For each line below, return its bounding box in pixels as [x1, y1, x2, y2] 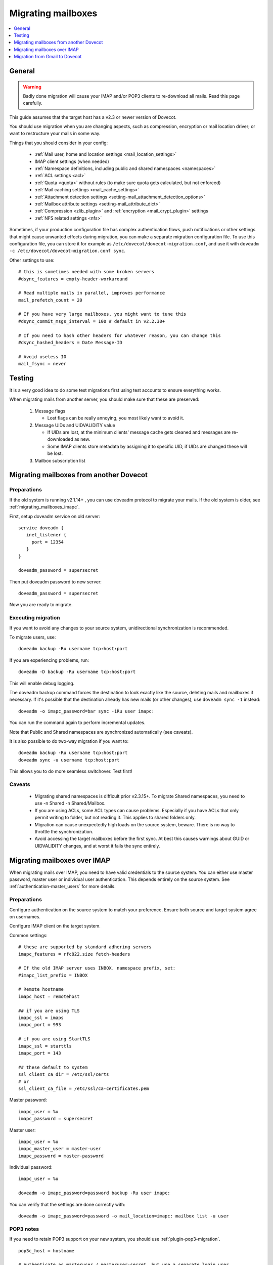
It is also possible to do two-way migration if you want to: [9, 738, 129, 744]
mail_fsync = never [18, 361, 67, 367]
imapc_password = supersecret [18, 1116, 94, 1122]
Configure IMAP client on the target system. [9, 923, 101, 929]
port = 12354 [31, 539, 64, 545]
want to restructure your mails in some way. [9, 131, 101, 137]
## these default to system [18, 1064, 88, 1070]
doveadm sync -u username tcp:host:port [18, 757, 120, 763]
